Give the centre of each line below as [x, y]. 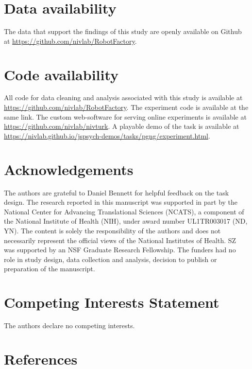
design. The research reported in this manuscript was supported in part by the [121, 202]
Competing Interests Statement [112, 302]
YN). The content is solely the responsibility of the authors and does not [112, 230]
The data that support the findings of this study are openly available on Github [123, 31]
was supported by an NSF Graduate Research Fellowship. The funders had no [120, 250]
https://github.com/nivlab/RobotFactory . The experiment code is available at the [126, 107]
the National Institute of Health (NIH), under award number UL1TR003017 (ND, [126, 221]
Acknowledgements [69, 169]
